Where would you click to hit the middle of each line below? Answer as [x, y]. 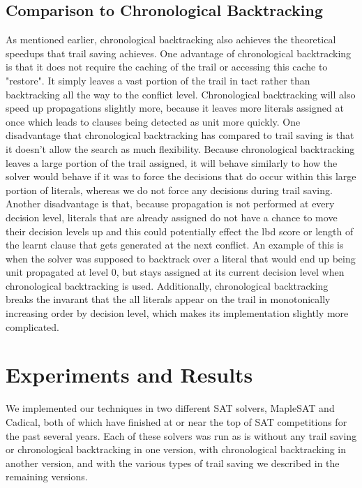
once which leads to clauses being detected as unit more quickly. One [153, 121]
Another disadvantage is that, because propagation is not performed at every [170, 204]
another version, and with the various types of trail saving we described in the [173, 463]
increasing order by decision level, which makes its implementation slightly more [177, 313]
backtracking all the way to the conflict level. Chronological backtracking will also [181, 94]
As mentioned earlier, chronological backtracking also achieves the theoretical [171, 39]
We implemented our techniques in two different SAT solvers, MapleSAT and [170, 408]
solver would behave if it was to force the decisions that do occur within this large [181, 176]
